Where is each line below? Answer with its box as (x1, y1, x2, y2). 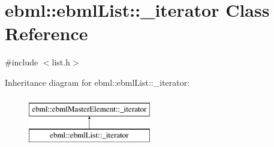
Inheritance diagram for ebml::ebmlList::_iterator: (5, 76, 190, 88)
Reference (5, 21, 88, 46)
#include (5, 56, 38, 68)
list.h (52, 56, 70, 68)
